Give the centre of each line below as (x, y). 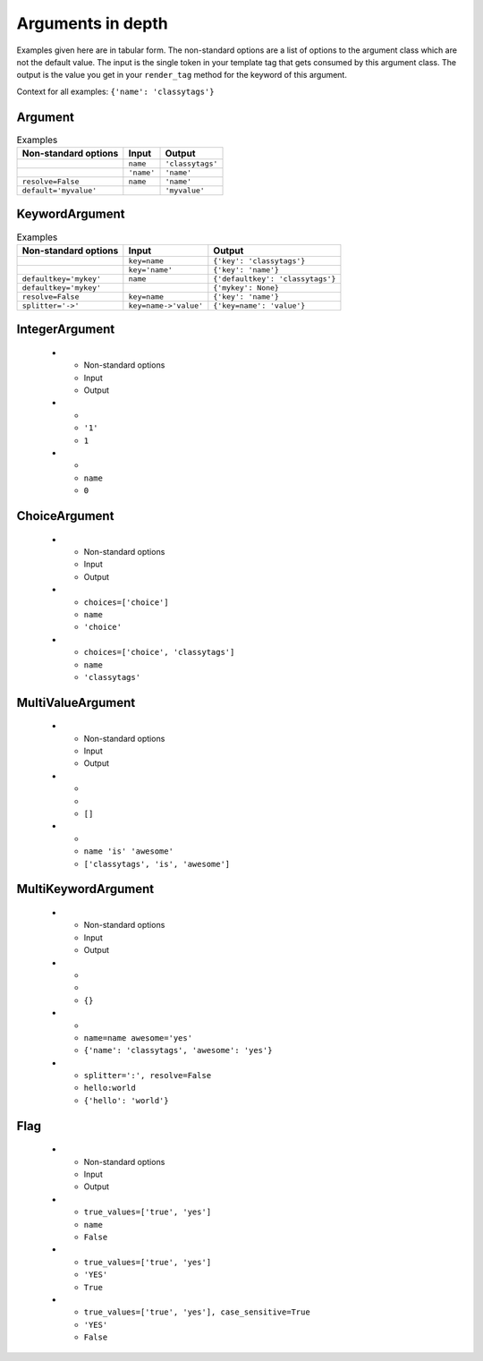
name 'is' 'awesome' (129, 851)
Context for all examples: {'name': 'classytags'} (115, 91)
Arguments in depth (93, 23)
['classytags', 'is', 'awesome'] (157, 864)
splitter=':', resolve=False (148, 1076)
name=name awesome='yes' (138, 1038)
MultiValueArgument (76, 702)
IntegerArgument (66, 330)
